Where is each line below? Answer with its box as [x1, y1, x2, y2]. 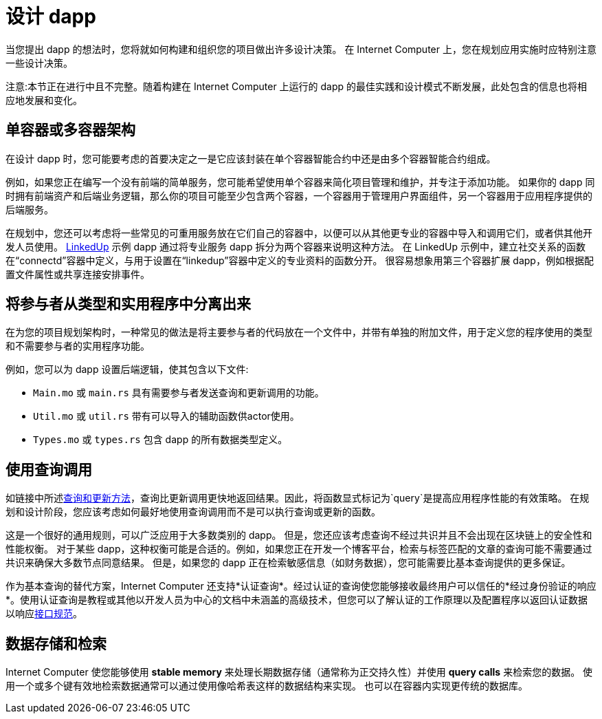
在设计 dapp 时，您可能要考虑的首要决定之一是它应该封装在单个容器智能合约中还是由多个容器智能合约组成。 [5, 152, 496, 164]
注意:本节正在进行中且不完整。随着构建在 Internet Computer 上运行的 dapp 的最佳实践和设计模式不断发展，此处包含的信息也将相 [5, 80, 588, 92]
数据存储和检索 [5, 634, 107, 652]
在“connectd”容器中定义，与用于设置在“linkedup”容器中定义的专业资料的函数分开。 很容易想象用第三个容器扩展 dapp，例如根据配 [5, 254, 594, 266]
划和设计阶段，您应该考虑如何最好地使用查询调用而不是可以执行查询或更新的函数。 [5, 506, 381, 518]
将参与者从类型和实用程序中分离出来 [5, 295, 251, 313]
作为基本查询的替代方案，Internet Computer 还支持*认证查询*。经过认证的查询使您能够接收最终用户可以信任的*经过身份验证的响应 [5, 580, 597, 592]
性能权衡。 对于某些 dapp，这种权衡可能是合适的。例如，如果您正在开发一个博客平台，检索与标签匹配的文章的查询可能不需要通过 [5, 543, 592, 555]
